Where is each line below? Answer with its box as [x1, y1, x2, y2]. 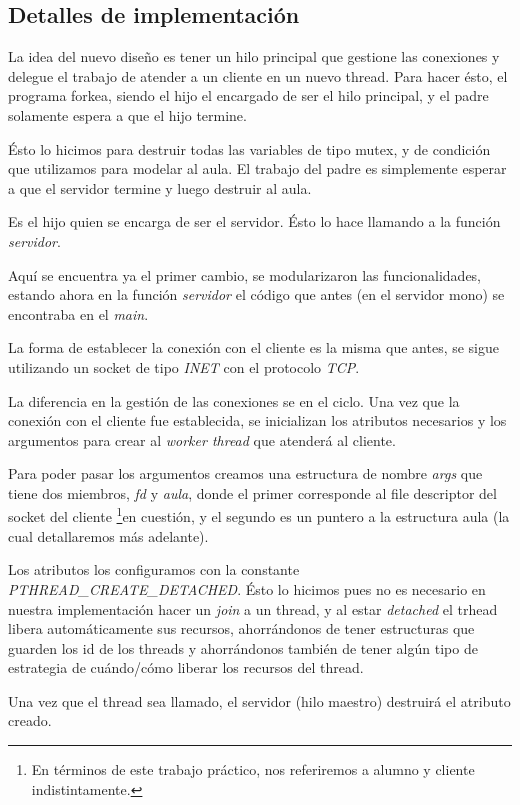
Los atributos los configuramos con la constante [8, 559, 300, 580]
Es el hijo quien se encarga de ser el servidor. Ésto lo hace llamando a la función [8, 211, 501, 232]
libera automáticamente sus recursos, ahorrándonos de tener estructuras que [8, 618, 475, 639]
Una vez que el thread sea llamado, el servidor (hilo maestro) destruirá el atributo [8, 690, 511, 711]
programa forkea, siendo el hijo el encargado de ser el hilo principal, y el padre [8, 85, 489, 106]
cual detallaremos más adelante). [8, 525, 209, 546]
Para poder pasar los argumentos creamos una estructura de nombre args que [8, 463, 483, 484]
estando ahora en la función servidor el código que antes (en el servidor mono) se [8, 284, 505, 305]
